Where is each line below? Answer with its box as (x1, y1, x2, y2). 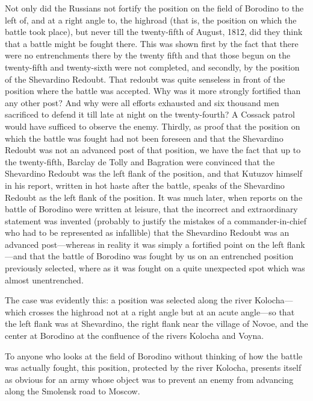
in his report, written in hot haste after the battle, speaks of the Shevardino (5, 178, 285, 191)
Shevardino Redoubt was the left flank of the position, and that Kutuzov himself (5, 167, 303, 180)
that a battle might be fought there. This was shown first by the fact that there (5, 37, 299, 49)
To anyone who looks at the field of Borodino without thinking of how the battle (5, 349, 303, 362)
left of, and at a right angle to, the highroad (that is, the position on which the (5, 13, 297, 26)
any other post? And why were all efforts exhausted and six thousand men (5, 96, 279, 109)
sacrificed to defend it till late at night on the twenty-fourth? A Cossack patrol (5, 108, 295, 121)
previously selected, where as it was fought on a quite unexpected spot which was (5, 262, 305, 274)
